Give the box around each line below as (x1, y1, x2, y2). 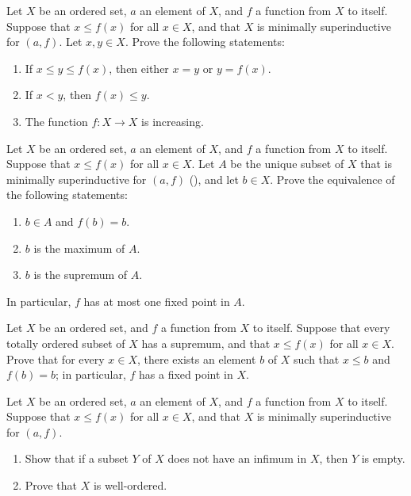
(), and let (189, 170, 239, 187)
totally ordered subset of (6, 334, 125, 351)
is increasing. (141, 113, 204, 129)
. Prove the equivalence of (270, 170, 395, 187)
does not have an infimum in (167, 450, 307, 467)
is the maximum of (33, 239, 125, 256)
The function (25, 113, 88, 129)
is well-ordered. (93, 477, 167, 494)
